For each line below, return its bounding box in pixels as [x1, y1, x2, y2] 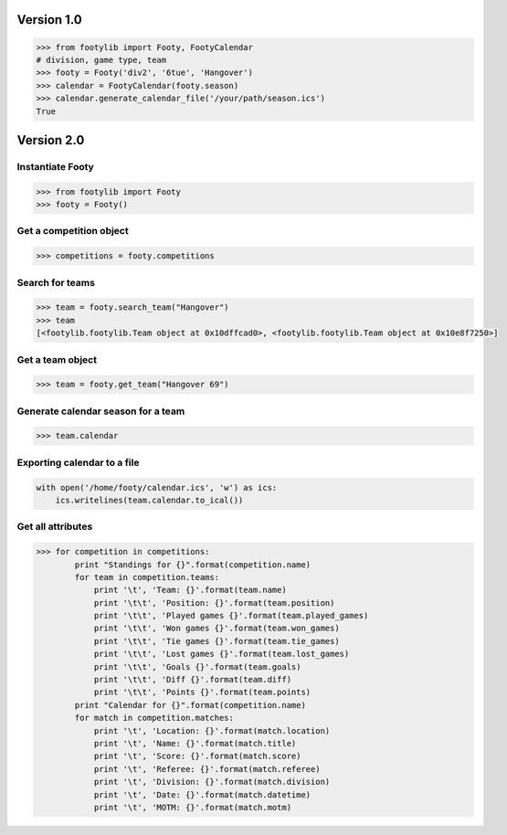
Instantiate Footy [16, 160, 95, 173]
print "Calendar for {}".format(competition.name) [74, 700, 306, 710]
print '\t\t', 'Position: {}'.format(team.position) [93, 597, 335, 608]
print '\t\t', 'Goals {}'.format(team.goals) [93, 661, 301, 671]
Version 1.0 [16, 12, 82, 27]
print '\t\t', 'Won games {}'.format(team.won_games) [93, 623, 340, 634]
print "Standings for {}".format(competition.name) [74, 559, 312, 570]
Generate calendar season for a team [16, 405, 185, 417]
